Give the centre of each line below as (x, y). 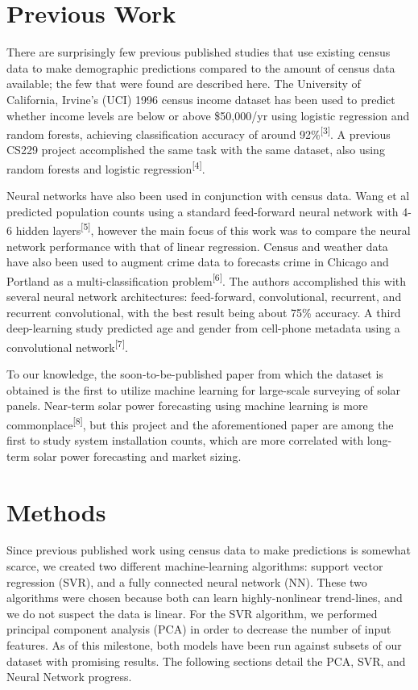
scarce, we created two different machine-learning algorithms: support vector (195, 566)
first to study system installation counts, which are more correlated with (185, 440)
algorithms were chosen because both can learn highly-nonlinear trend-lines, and (205, 598)
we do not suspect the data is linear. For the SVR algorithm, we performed (192, 613)
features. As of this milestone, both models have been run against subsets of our (204, 645)
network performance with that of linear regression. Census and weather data (197, 246)
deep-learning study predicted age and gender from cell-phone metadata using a (203, 328)
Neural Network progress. (69, 677)
